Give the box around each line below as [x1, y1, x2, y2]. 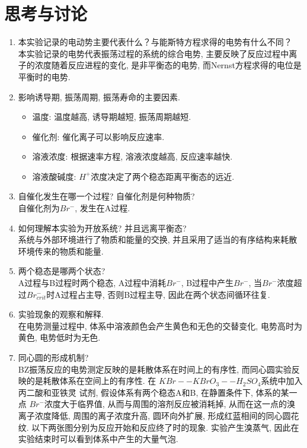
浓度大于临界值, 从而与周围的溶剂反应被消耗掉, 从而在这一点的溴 [44, 398, 295, 410]
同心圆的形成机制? [18, 351, 89, 363]
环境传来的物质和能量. [18, 244, 104, 257]
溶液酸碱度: [32, 170, 76, 182]
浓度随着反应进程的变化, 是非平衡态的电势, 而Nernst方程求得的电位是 [34, 59, 302, 71]
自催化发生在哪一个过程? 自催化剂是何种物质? [18, 190, 195, 202]
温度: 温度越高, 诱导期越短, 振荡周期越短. [32, 110, 191, 123]
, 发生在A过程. [75, 202, 130, 214]
